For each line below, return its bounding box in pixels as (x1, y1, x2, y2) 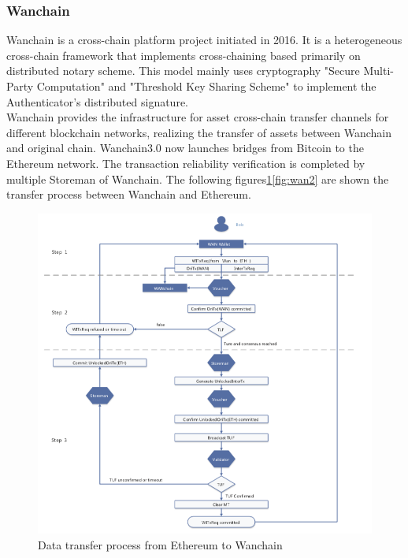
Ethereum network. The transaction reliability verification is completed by (6, 154, 365, 171)
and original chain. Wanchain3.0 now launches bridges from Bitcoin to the (6, 139, 364, 156)
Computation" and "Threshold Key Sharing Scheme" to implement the (36, 78, 376, 94)
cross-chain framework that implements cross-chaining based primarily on (6, 46, 361, 63)
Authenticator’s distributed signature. (6, 93, 188, 110)
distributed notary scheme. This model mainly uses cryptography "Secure (6, 62, 360, 79)
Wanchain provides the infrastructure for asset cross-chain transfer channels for (6, 109, 389, 125)
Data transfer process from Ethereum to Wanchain (38, 537, 283, 553)
